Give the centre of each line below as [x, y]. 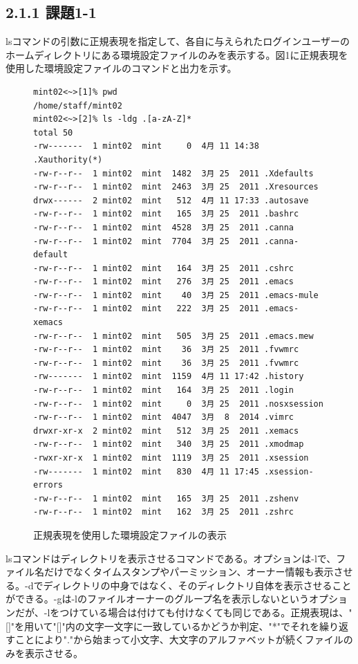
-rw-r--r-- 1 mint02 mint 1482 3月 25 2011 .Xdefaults [173, 173]
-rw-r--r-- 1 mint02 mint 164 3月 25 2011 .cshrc [163, 268]
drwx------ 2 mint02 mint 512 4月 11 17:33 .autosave [171, 200]
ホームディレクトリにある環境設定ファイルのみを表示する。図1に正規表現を [177, 54]
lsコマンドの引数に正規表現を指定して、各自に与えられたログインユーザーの [178, 41]
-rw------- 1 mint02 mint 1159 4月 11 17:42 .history [169, 377]
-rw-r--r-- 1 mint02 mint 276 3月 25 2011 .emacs [163, 282]
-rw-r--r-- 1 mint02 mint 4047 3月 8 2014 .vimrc [163, 417]
